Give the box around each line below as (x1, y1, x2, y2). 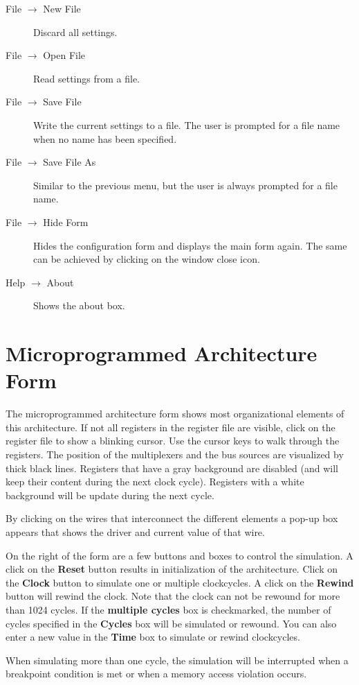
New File (43, 1, 81, 15)
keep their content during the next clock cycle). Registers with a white (6, 474, 304, 489)
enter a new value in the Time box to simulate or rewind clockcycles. (6, 630, 300, 644)
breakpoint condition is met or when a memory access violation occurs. (6, 666, 307, 681)
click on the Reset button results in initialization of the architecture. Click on (6, 562, 338, 576)
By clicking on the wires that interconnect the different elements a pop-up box (6, 511, 338, 526)
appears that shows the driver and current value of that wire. (6, 524, 265, 539)
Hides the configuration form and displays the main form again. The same (33, 238, 347, 252)
